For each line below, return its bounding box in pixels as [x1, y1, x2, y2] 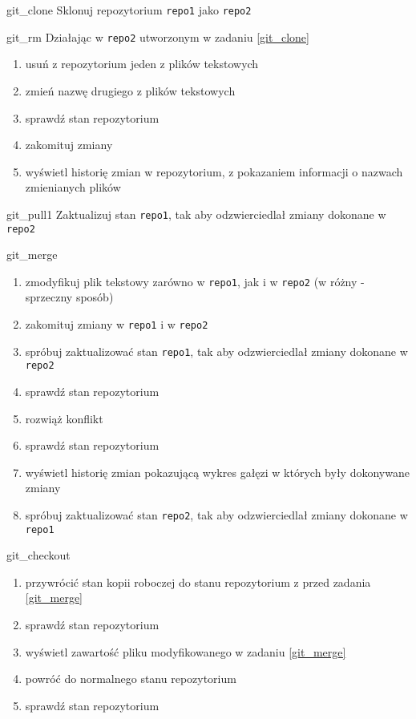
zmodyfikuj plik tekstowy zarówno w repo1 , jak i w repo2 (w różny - [25, 273, 365, 289]
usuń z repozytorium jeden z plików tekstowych [25, 55, 259, 72]
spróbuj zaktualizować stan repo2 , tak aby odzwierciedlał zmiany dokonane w [25, 506, 408, 523]
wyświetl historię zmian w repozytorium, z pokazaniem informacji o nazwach [25, 163, 403, 180]
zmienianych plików [25, 179, 121, 196]
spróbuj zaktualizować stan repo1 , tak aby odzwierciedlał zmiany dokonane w [25, 342, 408, 359]
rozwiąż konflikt [25, 410, 103, 426]
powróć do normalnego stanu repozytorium [25, 670, 236, 687]
